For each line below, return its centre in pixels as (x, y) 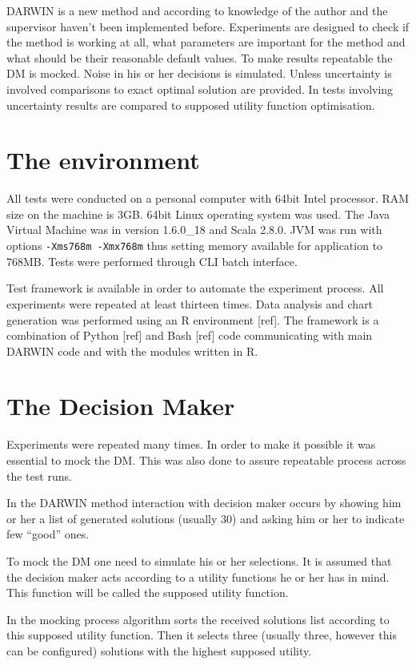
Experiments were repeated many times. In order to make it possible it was (191, 444)
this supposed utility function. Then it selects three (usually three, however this (202, 635)
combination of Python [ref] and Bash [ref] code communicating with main (190, 335)
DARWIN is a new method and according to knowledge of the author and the (197, 10)
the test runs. (39, 476)
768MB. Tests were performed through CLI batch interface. (152, 261)
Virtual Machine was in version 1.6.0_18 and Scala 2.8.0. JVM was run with (194, 230)
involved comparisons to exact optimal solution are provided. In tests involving (200, 89)
